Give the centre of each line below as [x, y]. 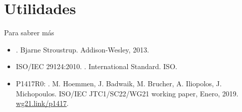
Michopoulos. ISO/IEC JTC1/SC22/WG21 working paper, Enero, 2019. [127, 93]
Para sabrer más [29, 33]
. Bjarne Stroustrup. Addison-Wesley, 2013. [83, 49]
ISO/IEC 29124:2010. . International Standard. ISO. [97, 66]
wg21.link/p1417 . [42, 103]
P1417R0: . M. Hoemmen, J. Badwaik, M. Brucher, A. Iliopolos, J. [119, 83]
